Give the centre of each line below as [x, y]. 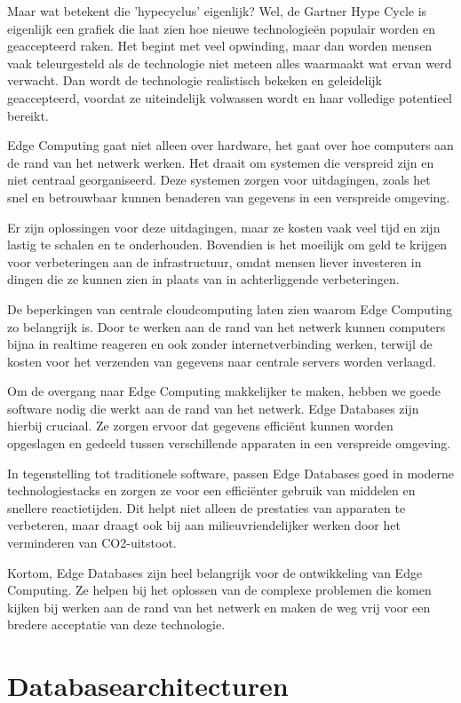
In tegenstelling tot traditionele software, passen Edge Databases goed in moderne [231, 473]
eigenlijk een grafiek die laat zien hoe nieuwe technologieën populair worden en [221, 28]
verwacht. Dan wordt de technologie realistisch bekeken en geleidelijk [195, 80]
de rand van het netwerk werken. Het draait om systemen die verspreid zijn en [221, 162]
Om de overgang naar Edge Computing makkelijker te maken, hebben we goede [224, 391]
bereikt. [28, 115]
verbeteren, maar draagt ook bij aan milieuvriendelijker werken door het [204, 525]
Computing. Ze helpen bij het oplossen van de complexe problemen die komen [219, 590]
